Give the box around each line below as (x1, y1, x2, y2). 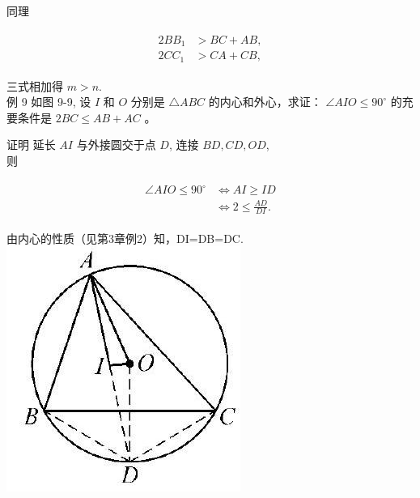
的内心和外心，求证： (208, 93, 322, 110)
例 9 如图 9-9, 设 (6, 93, 91, 110)
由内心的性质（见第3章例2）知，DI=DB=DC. (6, 229, 244, 246)
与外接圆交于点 (76, 136, 156, 153)
